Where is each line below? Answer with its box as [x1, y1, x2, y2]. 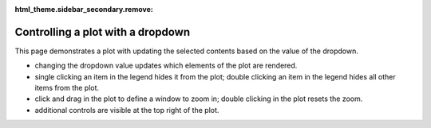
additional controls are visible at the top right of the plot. [34, 105, 219, 114]
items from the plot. [34, 83, 100, 93]
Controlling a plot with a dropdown [14, 25, 191, 39]
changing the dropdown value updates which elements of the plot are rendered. [34, 60, 298, 71]
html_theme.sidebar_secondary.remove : [14, 5, 153, 14]
